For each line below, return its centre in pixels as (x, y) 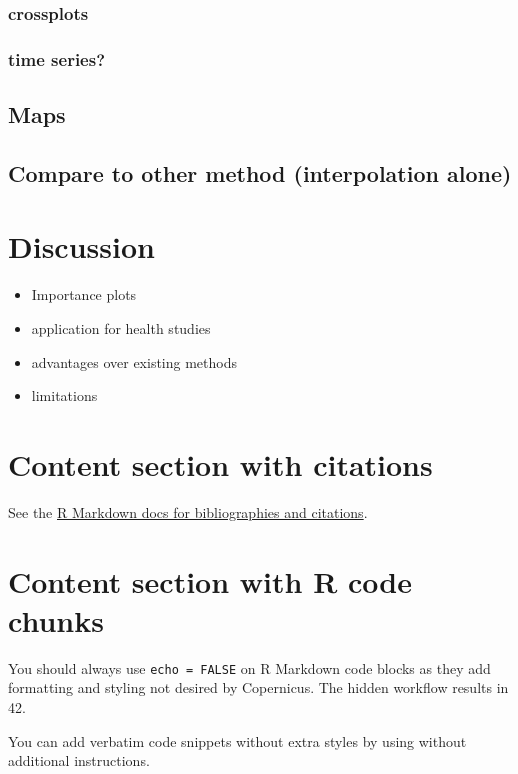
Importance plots (84, 294)
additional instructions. (79, 760)
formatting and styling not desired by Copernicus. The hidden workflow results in (258, 687)
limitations (64, 395)
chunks (56, 619)
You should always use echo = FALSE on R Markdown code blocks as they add (249, 667)
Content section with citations (220, 463)
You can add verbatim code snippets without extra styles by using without (237, 740)
